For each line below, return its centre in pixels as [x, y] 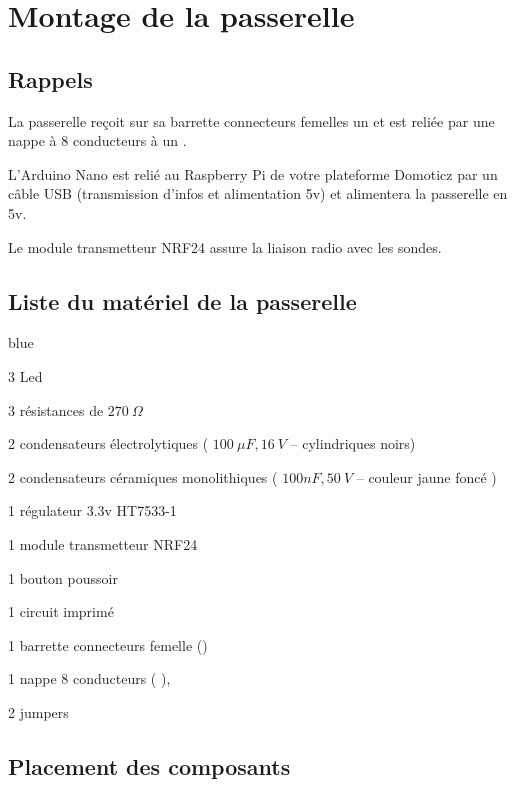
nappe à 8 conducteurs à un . [97, 140]
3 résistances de [56, 409]
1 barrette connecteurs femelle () [108, 644]
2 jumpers [38, 711]
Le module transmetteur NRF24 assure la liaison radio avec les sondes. [225, 246]
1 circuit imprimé [61, 611]
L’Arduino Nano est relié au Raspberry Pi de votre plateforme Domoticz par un [253, 173]
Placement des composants [149, 765]
